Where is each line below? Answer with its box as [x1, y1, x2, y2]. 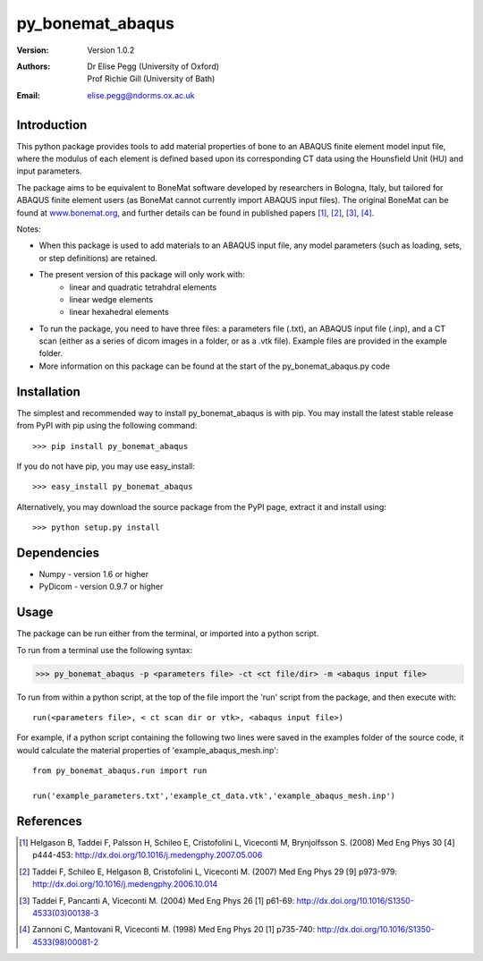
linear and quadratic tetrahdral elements [69, 282, 217, 293]
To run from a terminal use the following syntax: [16, 644, 193, 655]
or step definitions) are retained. [38, 252, 158, 263]
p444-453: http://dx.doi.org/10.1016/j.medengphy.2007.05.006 [32, 850, 263, 861]
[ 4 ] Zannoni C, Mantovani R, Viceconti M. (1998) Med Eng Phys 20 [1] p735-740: [19, 924, 316, 935]
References [16, 813, 82, 829]
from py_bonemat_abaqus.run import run [32, 766, 208, 776]
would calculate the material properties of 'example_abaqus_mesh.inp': [16, 744, 279, 755]
